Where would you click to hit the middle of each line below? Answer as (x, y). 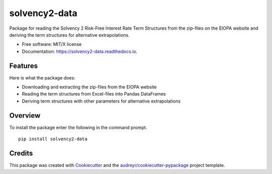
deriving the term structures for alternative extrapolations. (70, 35)
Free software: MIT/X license (52, 44)
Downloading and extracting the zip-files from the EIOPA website (89, 87)
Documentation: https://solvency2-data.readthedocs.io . (80, 51)
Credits (21, 153)
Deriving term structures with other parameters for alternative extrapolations (101, 101)
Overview (25, 115)
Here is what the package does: (42, 77)
